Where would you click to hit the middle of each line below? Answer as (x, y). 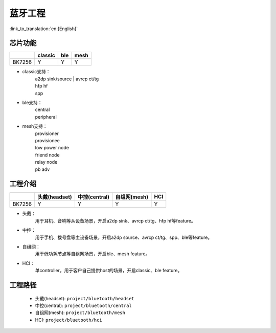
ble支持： (32, 103)
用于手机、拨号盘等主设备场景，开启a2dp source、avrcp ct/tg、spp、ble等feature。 (124, 237)
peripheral (46, 117)
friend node (47, 155)
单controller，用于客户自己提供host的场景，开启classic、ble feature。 (109, 271)
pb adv (42, 169)
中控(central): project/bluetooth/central (84, 305)
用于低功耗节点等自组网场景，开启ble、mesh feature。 (93, 254)
